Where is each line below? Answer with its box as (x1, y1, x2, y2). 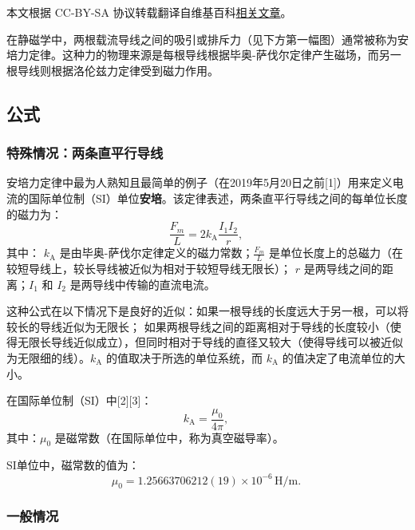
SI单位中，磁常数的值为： (6, 457, 140, 473)
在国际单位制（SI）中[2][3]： (6, 392, 152, 409)
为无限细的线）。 (6, 350, 90, 366)
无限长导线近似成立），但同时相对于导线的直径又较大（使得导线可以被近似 (17, 334, 403, 350)
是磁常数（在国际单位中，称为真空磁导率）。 (54, 429, 284, 445)
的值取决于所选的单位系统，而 (106, 350, 263, 366)
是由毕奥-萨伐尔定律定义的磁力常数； (59, 244, 254, 261)
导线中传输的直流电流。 (92, 275, 215, 292)
